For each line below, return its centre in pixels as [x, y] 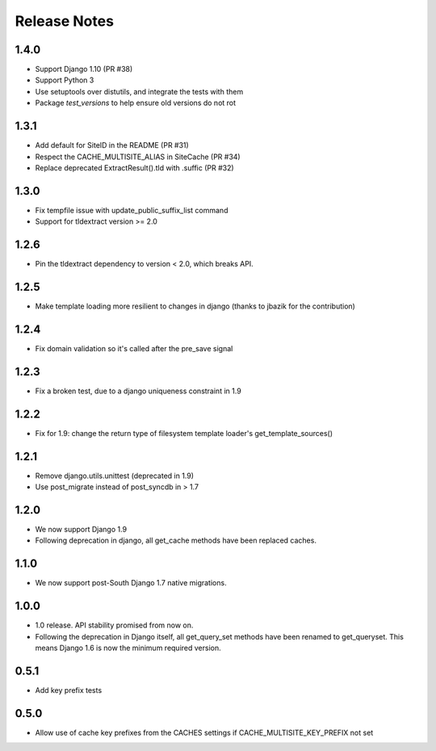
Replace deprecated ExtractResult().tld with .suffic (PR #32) [134, 168]
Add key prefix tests [69, 690]
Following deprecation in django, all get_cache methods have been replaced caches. [176, 540]
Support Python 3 [65, 80]
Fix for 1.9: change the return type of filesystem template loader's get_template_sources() [184, 433]
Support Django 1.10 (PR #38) [84, 69]
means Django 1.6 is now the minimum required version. [128, 648]
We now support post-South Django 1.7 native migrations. [131, 583]
